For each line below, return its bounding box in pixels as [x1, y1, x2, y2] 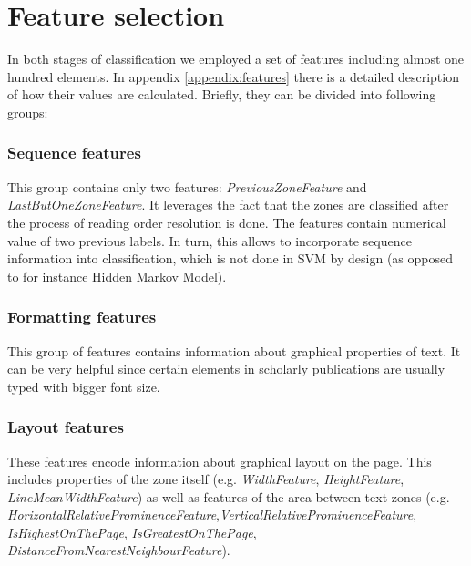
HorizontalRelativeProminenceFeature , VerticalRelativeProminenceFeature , [7, 505, 417, 524]
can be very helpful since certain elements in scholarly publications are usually [7, 359, 445, 378]
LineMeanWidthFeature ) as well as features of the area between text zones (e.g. [7, 487, 450, 506]
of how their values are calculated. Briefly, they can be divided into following [7, 85, 436, 104]
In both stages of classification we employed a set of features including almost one [7, 49, 465, 68]
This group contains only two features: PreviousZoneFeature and [7, 177, 367, 196]
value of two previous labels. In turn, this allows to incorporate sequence [7, 231, 412, 250]
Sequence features [7, 141, 141, 164]
